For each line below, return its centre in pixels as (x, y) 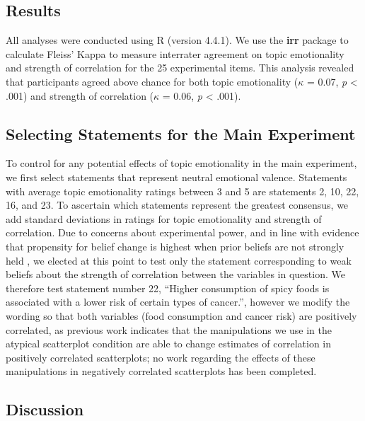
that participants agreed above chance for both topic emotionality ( (152, 81)
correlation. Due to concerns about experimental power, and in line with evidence (182, 232)
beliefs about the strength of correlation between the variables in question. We (175, 274)
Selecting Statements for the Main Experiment (181, 133)
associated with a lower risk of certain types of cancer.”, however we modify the (178, 302)
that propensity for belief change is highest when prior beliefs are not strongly (175, 246)
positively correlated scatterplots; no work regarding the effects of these (161, 357)
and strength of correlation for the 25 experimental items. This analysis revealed (180, 68)
